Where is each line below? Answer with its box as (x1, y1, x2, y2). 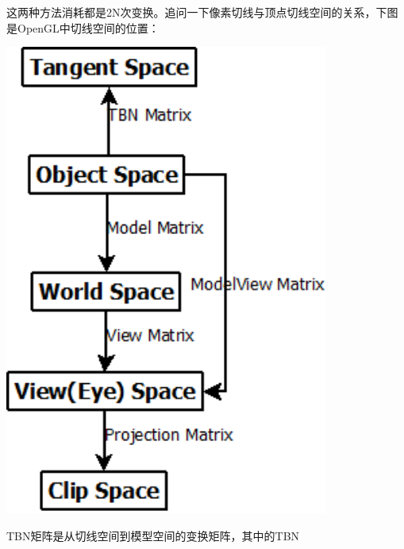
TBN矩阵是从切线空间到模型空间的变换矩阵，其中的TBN (6, 527, 300, 543)
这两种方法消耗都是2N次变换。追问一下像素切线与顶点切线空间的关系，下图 (6, 4, 398, 20)
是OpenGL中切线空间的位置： (6, 19, 160, 36)
